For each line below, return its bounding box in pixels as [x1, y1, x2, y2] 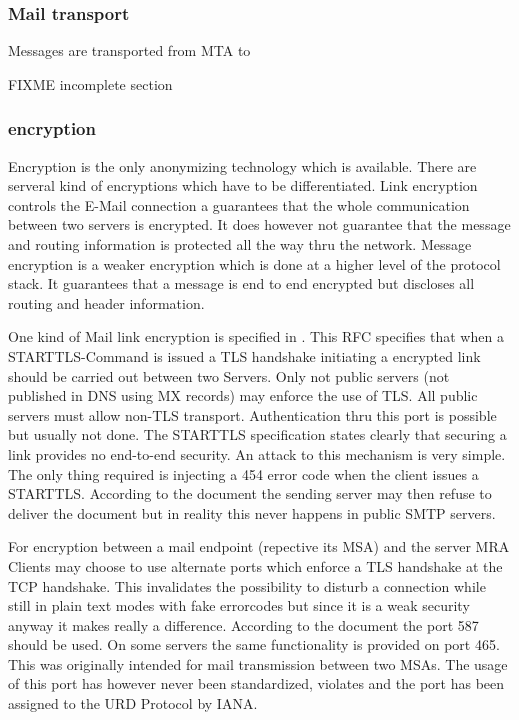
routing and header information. [8, 292, 205, 313]
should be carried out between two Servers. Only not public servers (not [8, 365, 450, 386]
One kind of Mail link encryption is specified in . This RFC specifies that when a [8, 326, 504, 347]
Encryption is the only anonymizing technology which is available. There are [8, 155, 477, 176]
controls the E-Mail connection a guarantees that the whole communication [8, 194, 470, 215]
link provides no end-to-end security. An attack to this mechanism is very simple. [8, 443, 506, 464]
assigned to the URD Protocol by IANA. [8, 693, 258, 714]
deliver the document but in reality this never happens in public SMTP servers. [8, 502, 496, 523]
